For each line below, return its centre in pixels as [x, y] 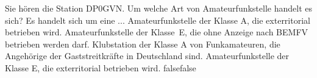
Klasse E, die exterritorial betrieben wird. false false [101, 67]
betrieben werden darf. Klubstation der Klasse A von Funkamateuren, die [143, 44]
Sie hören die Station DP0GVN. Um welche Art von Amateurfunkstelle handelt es [158, 8]
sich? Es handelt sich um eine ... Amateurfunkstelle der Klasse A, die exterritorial [158, 20]
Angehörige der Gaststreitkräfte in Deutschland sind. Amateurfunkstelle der [147, 56]
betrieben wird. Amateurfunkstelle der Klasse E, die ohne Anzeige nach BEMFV [157, 32]
